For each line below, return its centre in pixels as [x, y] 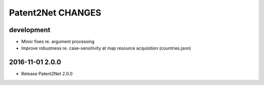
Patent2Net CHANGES [55, 13]
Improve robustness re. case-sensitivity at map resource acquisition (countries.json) [106, 48]
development [30, 30]
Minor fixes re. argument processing [58, 42]
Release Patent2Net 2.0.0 [47, 74]
